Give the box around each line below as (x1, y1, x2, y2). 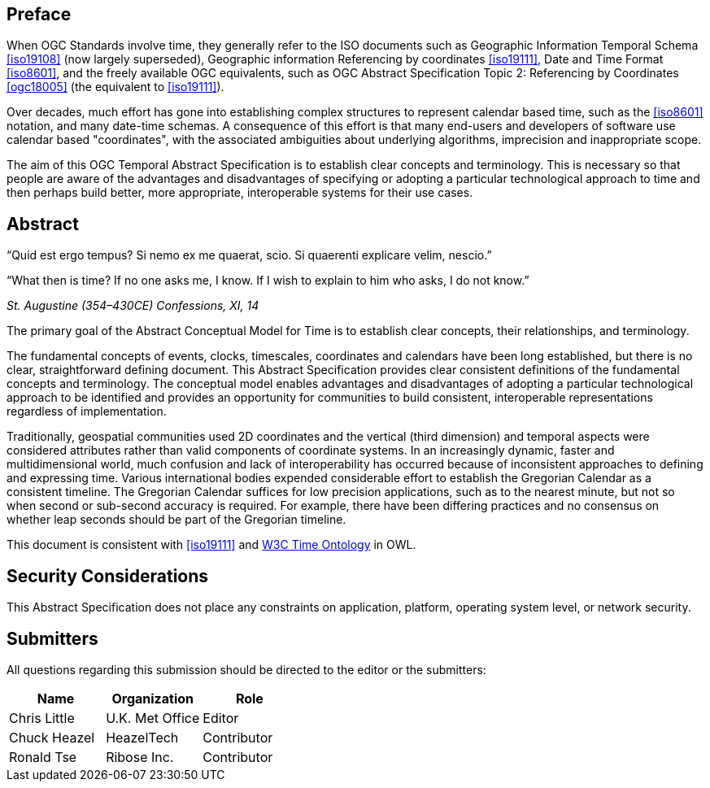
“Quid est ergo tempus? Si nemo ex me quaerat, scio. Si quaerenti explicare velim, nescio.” (7, 248, 492, 263)
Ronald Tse (9, 748, 77, 765)
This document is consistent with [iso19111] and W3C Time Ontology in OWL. (7, 538, 416, 552)
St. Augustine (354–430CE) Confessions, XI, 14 (7, 298, 259, 313)
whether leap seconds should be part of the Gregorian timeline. (7, 512, 346, 527)
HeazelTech (106, 729, 179, 746)
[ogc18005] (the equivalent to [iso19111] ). (7, 80, 224, 94)
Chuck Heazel (9, 729, 95, 746)
